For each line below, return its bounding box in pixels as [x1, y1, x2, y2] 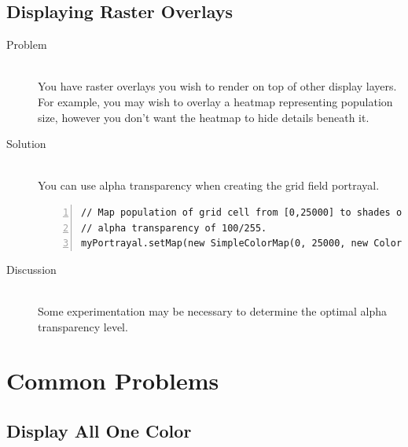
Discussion [6, 260, 57, 277]
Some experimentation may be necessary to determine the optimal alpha [38, 302, 387, 319]
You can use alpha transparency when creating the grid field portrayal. [38, 177, 380, 194]
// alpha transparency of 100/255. [81, 222, 267, 234]
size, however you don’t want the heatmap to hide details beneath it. [38, 109, 369, 125]
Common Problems [6, 364, 219, 397]
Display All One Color [6, 418, 192, 442]
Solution [6, 135, 46, 152]
